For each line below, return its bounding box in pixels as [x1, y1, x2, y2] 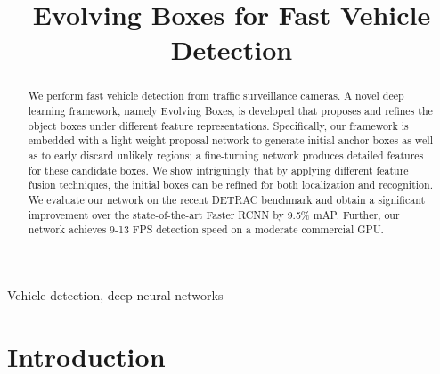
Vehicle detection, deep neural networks [7, 285, 224, 304]
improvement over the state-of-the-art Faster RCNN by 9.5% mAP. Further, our [28, 207, 400, 222]
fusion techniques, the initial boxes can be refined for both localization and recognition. [28, 177, 433, 192]
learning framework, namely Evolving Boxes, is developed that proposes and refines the [28, 103, 433, 118]
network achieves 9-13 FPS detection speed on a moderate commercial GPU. [28, 222, 384, 237]
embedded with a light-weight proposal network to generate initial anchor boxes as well [28, 133, 433, 148]
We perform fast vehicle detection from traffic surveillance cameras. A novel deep [28, 88, 404, 103]
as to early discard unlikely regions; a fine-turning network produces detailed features [28, 147, 424, 162]
